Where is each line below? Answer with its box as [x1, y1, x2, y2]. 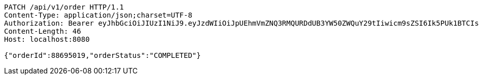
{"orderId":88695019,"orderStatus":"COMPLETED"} [4, 51, 201, 59]
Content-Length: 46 [4, 27, 81, 35]
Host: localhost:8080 [4, 35, 90, 43]
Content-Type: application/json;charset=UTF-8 [4, 11, 192, 19]
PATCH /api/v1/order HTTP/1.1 [4, 3, 124, 11]
